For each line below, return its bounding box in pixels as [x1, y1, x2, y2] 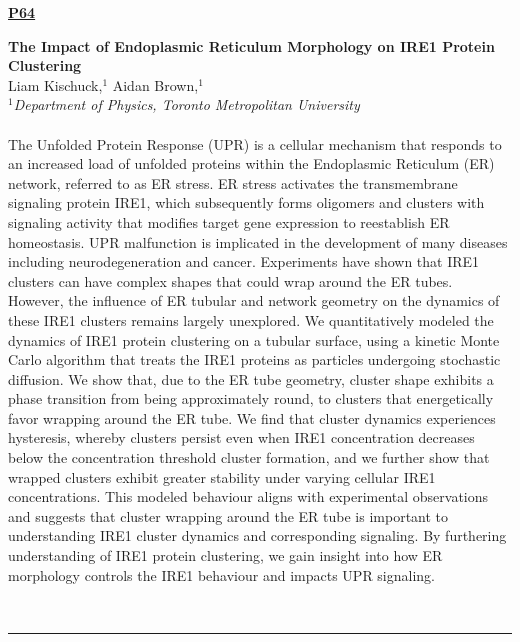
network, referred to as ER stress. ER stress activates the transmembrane [8, 172, 458, 193]
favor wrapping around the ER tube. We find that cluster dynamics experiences [8, 407, 496, 428]
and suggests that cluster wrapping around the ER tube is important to [8, 505, 449, 526]
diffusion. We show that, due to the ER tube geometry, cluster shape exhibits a [8, 368, 494, 389]
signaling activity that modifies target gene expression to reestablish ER [8, 211, 450, 232]
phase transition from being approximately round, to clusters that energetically [8, 388, 494, 409]
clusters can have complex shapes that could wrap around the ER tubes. [8, 270, 453, 291]
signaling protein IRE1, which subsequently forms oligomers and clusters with [8, 192, 485, 213]
